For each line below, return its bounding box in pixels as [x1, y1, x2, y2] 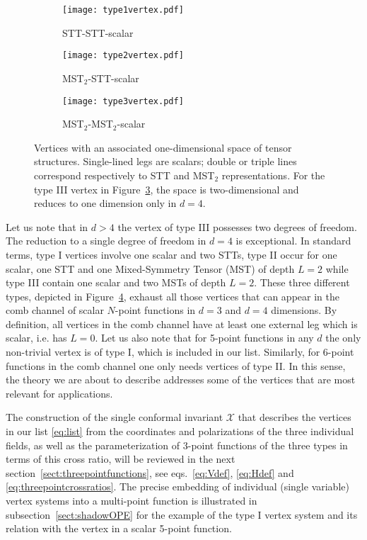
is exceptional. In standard [235, 233, 351, 248]
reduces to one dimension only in [34, 196, 177, 210]
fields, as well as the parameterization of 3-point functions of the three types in [6, 437, 348, 452]
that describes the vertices [238, 410, 351, 424]
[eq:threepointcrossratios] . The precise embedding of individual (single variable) [6, 479, 349, 494]
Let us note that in [6, 219, 88, 234]
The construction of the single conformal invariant [6, 410, 223, 424]
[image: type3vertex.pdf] [62, 96, 184, 106]
